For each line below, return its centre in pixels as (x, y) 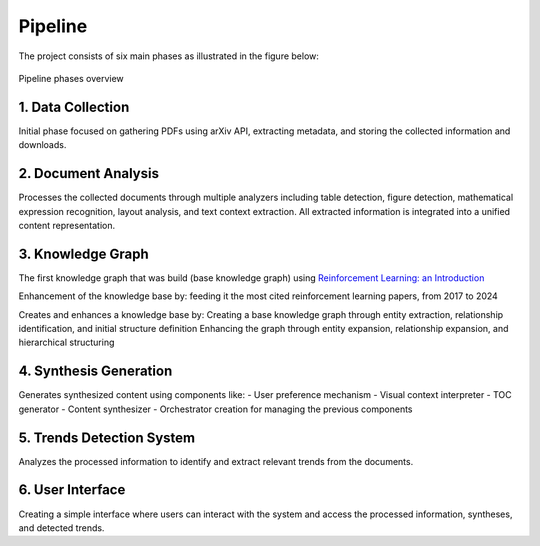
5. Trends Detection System (106, 437)
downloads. (42, 145)
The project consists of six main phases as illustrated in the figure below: (169, 56)
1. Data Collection (74, 106)
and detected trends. (61, 527)
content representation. (67, 225)
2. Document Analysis (89, 173)
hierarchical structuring (66, 342)
